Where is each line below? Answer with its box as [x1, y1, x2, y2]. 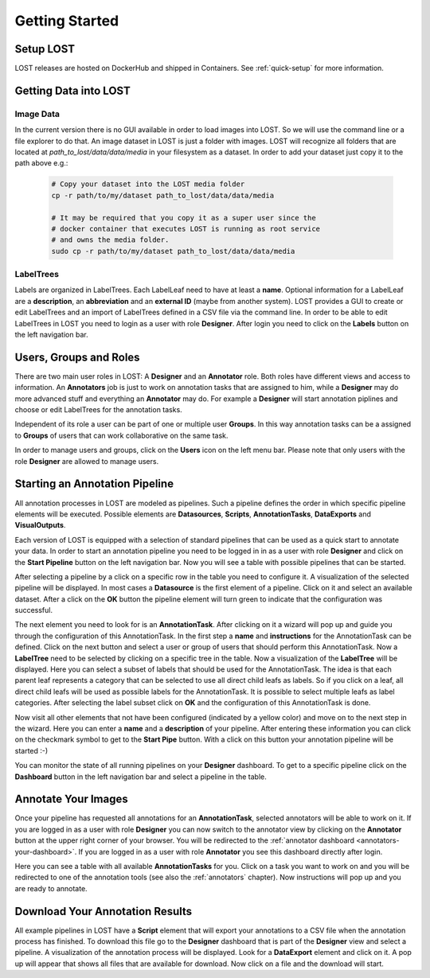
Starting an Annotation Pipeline [14, 477, 174, 491]
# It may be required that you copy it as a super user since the [51, 213, 316, 222]
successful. [14, 606, 53, 615]
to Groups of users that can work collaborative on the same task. [14, 431, 229, 440]
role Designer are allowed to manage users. [14, 456, 159, 466]
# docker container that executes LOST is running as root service [51, 224, 321, 233]
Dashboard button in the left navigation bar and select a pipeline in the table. [14, 772, 267, 781]
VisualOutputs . [14, 520, 66, 530]
